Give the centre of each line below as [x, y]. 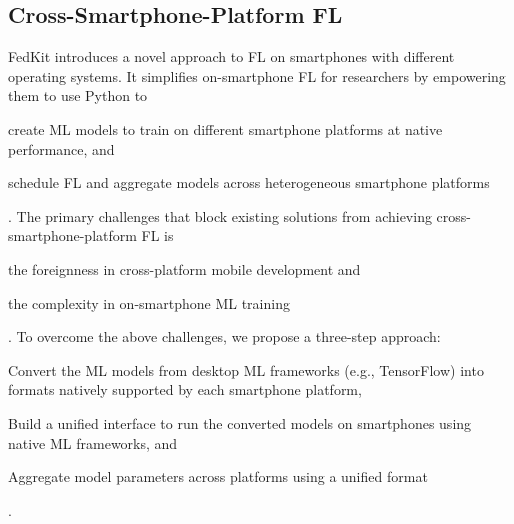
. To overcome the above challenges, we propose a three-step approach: [224, 336]
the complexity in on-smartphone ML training [149, 302]
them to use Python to [78, 95]
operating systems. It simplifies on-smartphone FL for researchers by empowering [257, 75]
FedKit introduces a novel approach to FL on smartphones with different [231, 56]
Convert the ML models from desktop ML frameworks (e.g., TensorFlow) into [246, 369]
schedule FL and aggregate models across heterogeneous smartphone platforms [249, 182]
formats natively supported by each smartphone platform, [185, 389]
